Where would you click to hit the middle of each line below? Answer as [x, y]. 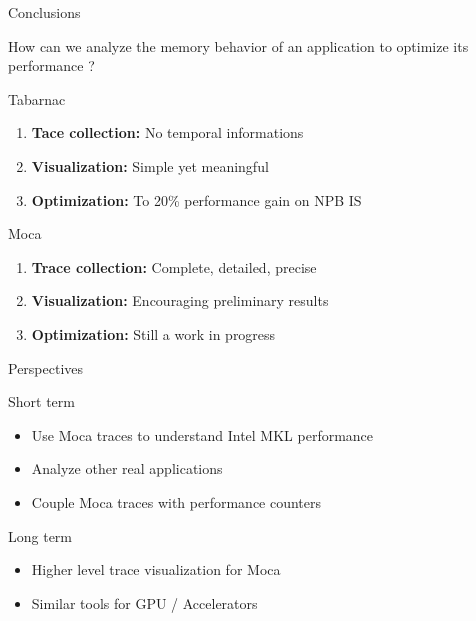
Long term [40, 535]
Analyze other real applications [127, 468]
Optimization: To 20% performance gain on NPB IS [196, 199]
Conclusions [44, 12]
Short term [41, 401]
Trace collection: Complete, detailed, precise [174, 266]
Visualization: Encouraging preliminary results [180, 300]
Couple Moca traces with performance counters [176, 501]
